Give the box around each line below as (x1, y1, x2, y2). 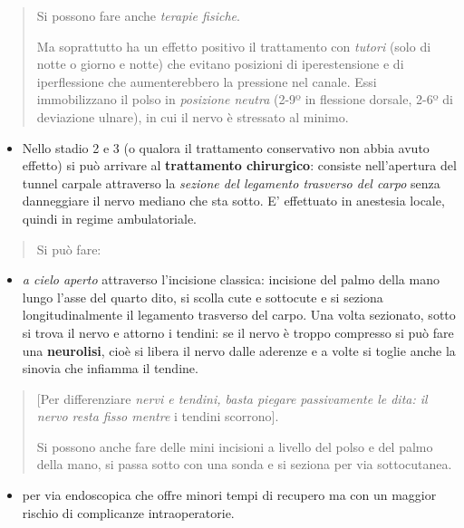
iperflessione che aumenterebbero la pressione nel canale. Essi (36, 72, 377, 91)
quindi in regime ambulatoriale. (22, 208, 198, 227)
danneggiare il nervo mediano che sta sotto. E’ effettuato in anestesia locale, (22, 191, 445, 210)
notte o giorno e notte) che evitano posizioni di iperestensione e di (36, 54, 404, 73)
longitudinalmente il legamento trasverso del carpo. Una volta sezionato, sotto (22, 305, 456, 324)
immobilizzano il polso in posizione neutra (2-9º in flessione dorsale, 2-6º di (36, 90, 453, 109)
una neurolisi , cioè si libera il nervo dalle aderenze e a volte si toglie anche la (22, 341, 456, 360)
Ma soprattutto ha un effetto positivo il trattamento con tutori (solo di (36, 36, 431, 55)
